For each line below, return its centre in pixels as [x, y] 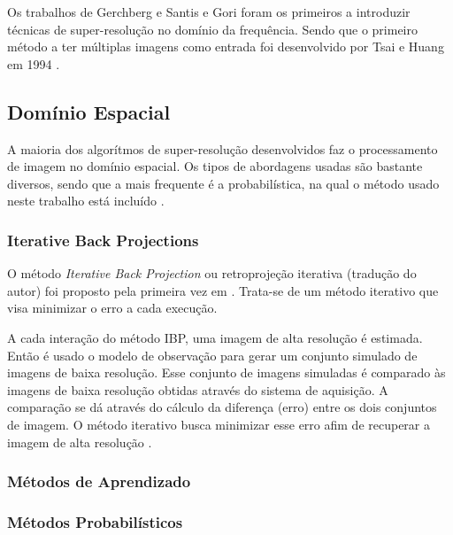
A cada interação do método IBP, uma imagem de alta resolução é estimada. [215, 337]
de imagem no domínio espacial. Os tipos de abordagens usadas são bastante [215, 166]
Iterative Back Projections [103, 240]
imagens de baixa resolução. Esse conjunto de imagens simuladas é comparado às [226, 372]
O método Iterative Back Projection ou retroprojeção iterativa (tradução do [212, 273]
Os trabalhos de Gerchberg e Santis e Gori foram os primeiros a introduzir [209, 12]
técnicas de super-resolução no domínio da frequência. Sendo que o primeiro [212, 29]
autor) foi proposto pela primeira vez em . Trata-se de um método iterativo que [223, 290]
